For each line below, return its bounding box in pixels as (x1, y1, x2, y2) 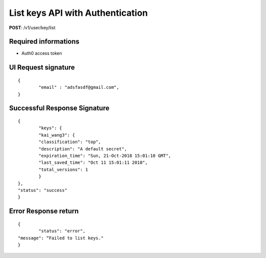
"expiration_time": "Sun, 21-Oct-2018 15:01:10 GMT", (38, 153, 171, 158)
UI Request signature (9, 63, 75, 72)
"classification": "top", (38, 139, 101, 145)
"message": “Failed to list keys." (18, 235, 104, 241)
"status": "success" (18, 187, 67, 193)
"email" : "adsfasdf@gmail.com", (38, 84, 119, 90)
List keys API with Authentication (9, 7, 148, 18)
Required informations (9, 37, 80, 46)
